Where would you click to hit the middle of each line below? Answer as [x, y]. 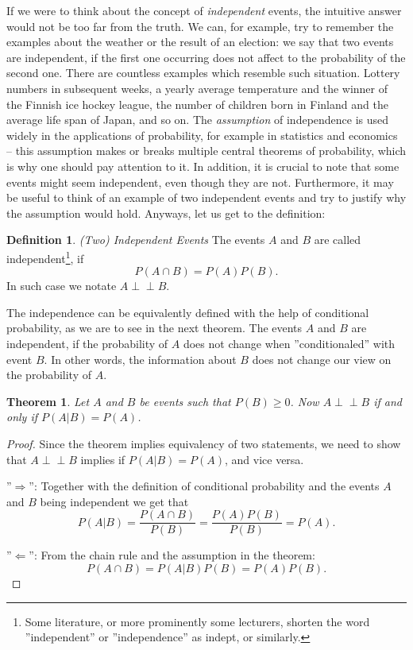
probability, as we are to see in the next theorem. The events [154, 328]
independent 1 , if [45, 257]
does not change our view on [322, 359]
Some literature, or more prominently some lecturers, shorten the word [197, 621]
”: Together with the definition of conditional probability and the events [204, 486]
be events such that [185, 401]
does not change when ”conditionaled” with [289, 343]
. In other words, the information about [140, 359]
